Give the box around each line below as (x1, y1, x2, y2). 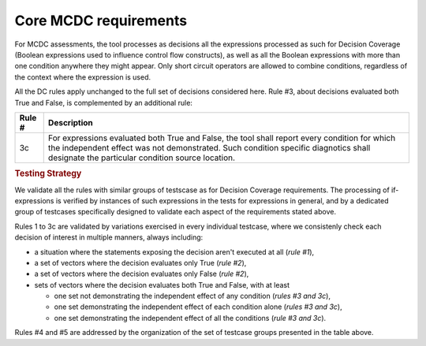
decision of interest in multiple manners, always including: (14, 233, 204, 242)
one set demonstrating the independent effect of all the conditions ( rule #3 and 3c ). (54, 313, 327, 322)
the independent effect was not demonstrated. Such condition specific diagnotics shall (47, 142, 371, 153)
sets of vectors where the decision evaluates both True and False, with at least (34, 280, 290, 289)
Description (47, 117, 94, 128)
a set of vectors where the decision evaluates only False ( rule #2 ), (34, 269, 249, 279)
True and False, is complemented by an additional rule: (14, 98, 193, 107)
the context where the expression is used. (14, 72, 151, 82)
